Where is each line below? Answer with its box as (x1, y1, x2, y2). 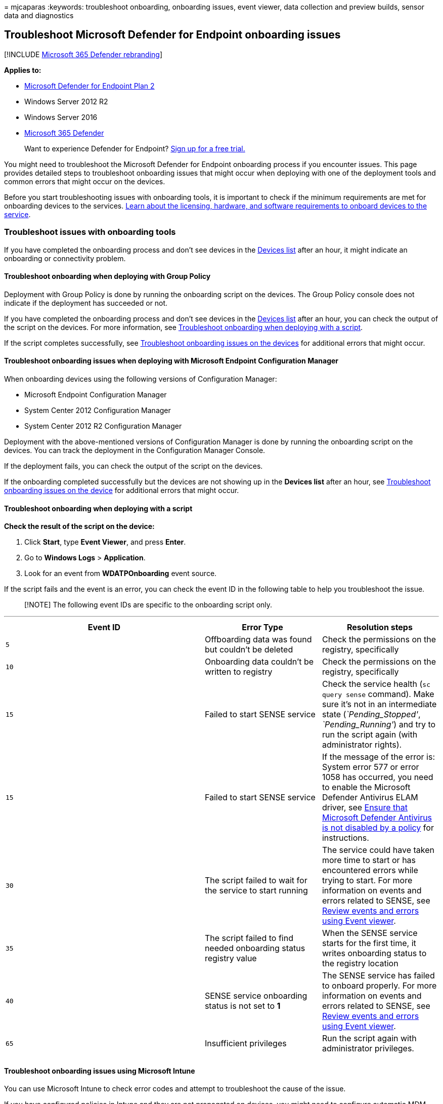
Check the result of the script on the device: (4, 522, 155, 531)
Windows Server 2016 (24, 112, 98, 121)
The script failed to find (204, 933, 293, 944)
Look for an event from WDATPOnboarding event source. (24, 569, 217, 578)
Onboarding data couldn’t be (204, 657, 314, 667)
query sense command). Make (322, 689, 434, 700)
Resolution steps (347, 622, 413, 633)
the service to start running (204, 885, 308, 896)
